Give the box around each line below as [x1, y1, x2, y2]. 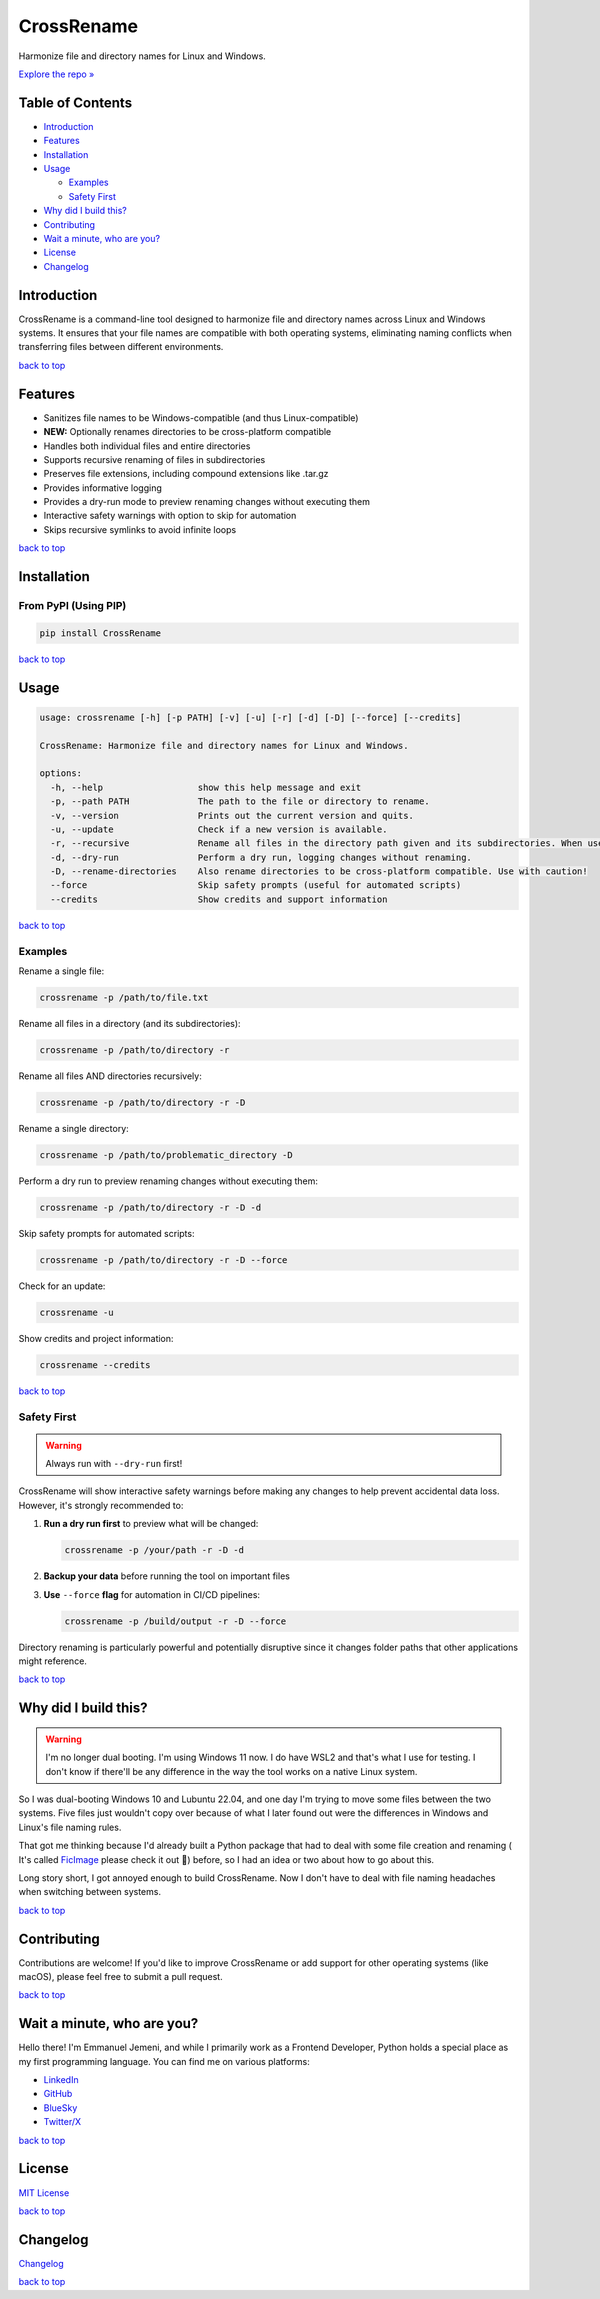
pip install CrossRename [39, 627, 162, 639]
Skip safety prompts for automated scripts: [18, 1227, 195, 1239]
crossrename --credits [39, 1359, 151, 1370]
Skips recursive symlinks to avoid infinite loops [43, 523, 237, 535]
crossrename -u [39, 1306, 114, 1318]
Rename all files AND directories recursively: [18, 1070, 202, 1082]
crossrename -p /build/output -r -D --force [64, 1615, 287, 1627]
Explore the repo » [18, 68, 95, 80]
